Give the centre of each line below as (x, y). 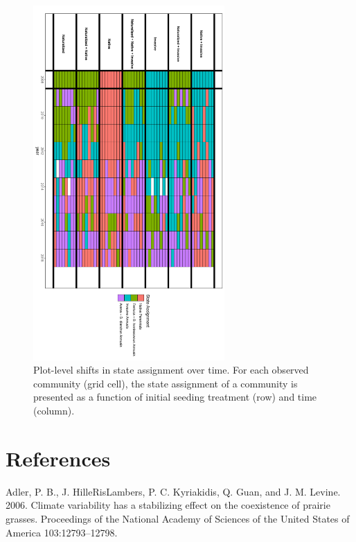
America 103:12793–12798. (62, 532)
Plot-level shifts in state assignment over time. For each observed (171, 370)
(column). (54, 411)
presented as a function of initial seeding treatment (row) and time (175, 397)
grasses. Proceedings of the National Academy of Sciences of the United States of (178, 518)
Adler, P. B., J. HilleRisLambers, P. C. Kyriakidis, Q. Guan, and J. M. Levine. (173, 491)
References (58, 458)
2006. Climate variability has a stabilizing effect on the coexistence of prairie (168, 505)
